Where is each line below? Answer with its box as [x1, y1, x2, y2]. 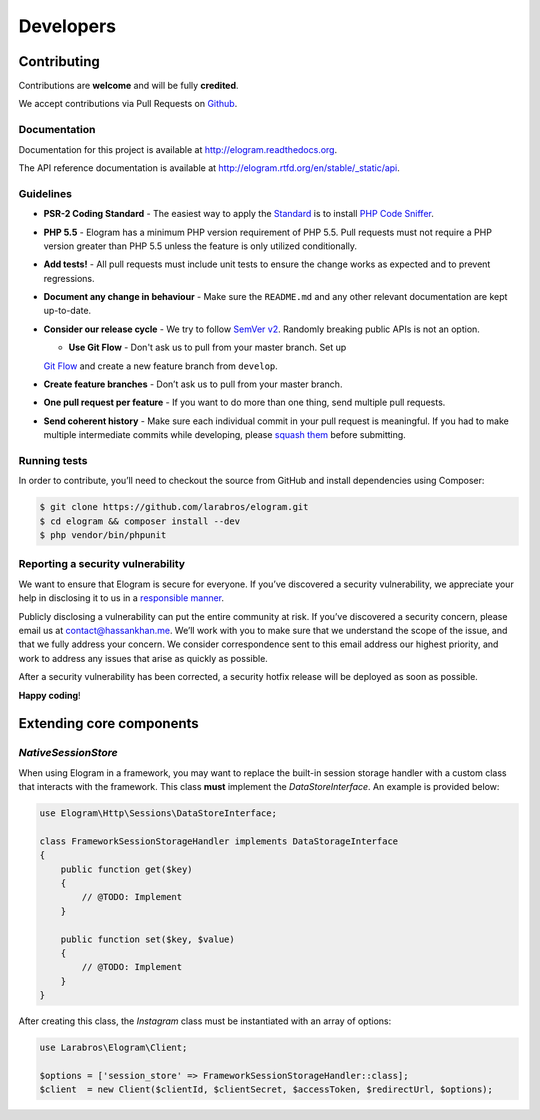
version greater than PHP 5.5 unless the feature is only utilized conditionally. [43, 240, 358, 252]
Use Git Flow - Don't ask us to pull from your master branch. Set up [68, 341, 347, 354]
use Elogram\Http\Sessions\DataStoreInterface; [39, 808, 277, 819]
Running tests [18, 453, 88, 467]
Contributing [18, 53, 100, 70]
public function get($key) [60, 863, 194, 875]
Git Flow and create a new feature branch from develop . [43, 360, 279, 372]
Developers [18, 15, 117, 37]
